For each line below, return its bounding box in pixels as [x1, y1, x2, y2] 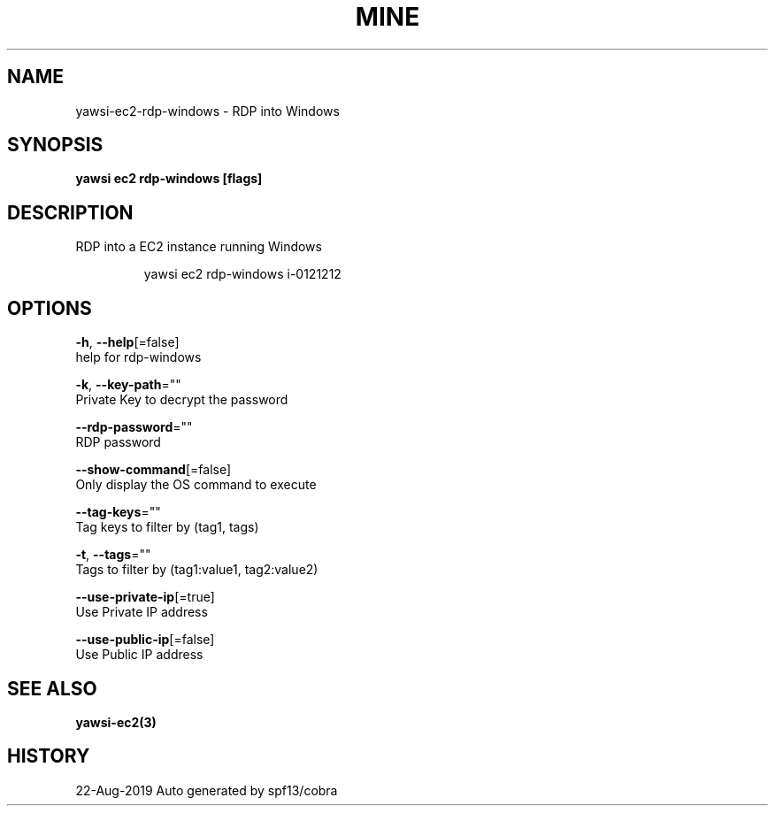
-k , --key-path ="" [75, 377, 181, 393]
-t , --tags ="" [75, 547, 151, 563]
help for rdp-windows [75, 349, 202, 365]
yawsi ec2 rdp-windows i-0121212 [143, 266, 341, 282]
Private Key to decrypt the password [75, 392, 288, 408]
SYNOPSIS [7, 134, 104, 157]
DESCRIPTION [7, 201, 134, 224]
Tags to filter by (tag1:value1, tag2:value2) [75, 562, 318, 578]
